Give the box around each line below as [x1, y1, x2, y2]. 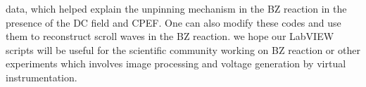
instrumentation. [6, 69, 77, 84]
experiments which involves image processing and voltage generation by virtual [6, 56, 346, 71]
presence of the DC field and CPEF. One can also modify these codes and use [6, 15, 341, 29]
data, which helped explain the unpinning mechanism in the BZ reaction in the [6, 1, 347, 15]
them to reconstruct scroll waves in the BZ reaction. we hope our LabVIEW [6, 29, 334, 43]
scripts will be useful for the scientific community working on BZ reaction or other [6, 42, 360, 57]
